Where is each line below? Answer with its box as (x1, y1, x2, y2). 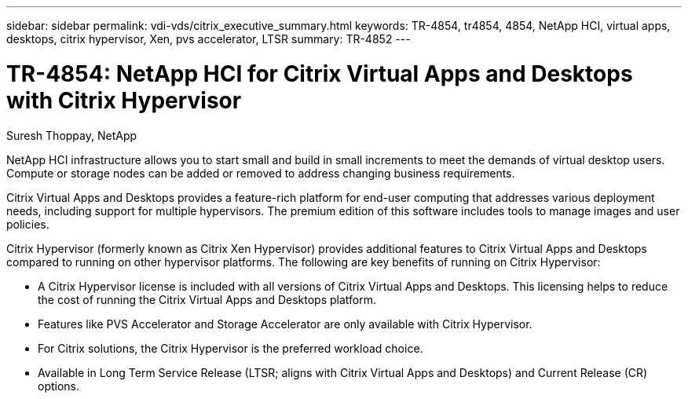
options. (38, 379, 80, 393)
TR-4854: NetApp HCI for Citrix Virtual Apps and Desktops (6, 60, 633, 87)
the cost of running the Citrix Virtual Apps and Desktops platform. (38, 292, 377, 306)
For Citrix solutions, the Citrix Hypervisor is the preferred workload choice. (38, 341, 423, 355)
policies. (6, 217, 49, 231)
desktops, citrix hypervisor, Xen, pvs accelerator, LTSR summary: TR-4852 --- (6, 32, 411, 46)
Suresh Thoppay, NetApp (6, 128, 137, 142)
